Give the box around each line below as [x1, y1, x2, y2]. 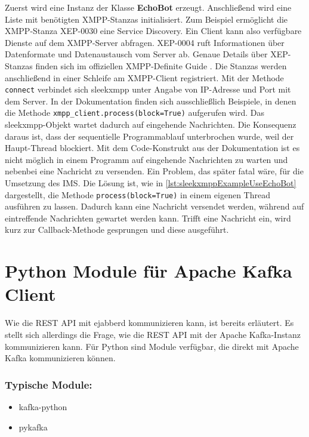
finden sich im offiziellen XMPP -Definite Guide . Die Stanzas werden [35, 59, 287, 72]
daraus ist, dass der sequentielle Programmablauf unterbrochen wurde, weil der [5, 130, 294, 142]
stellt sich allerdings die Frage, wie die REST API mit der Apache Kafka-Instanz [5, 328, 301, 340]
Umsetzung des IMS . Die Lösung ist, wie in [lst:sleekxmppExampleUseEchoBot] [5, 177, 296, 189]
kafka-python [18, 400, 67, 413]
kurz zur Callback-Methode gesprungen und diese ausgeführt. [5, 223, 229, 236]
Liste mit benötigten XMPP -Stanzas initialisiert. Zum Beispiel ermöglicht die [5, 13, 288, 25]
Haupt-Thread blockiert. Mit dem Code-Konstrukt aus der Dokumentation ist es [5, 141, 300, 154]
